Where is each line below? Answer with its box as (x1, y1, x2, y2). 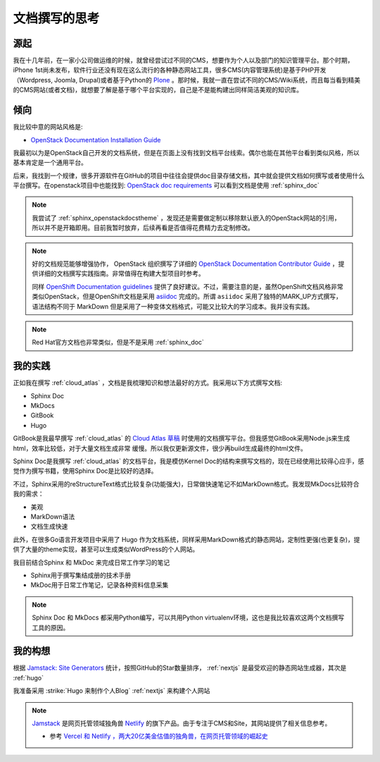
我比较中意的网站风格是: (13, 123, 84, 131)
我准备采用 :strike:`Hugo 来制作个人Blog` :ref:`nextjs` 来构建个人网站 (13, 687, 210, 695)
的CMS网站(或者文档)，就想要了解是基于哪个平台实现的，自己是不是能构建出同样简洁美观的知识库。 (13, 85, 303, 94)
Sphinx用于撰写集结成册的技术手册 (30, 571, 132, 579)
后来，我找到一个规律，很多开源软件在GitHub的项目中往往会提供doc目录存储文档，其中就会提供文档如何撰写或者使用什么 (13, 171, 365, 180)
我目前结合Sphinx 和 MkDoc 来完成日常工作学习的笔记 (13, 558, 170, 567)
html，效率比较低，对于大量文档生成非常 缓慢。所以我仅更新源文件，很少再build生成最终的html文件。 (13, 444, 308, 453)
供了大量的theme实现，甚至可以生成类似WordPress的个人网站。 (13, 545, 199, 553)
